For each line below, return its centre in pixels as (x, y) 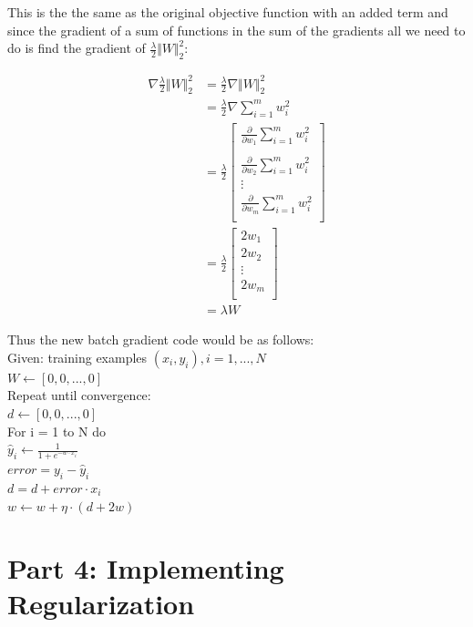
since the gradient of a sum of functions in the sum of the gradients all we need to (236, 30)
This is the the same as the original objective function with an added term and (228, 12)
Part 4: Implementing (146, 568)
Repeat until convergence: (79, 395)
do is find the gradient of (77, 48)
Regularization (101, 604)
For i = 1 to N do (57, 431)
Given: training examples (77, 357)
